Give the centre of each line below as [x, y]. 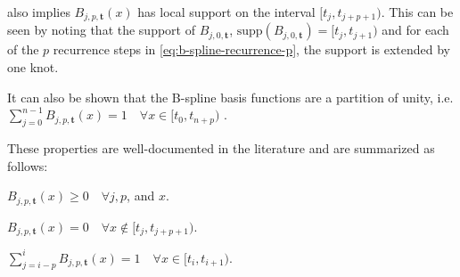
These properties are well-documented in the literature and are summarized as [221, 148]
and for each [415, 30]
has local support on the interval [226, 12]
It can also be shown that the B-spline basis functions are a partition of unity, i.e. [230, 97]
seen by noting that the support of [101, 30]
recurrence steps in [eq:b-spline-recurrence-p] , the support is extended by [251, 49]
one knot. [33, 67]
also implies [39, 12]
